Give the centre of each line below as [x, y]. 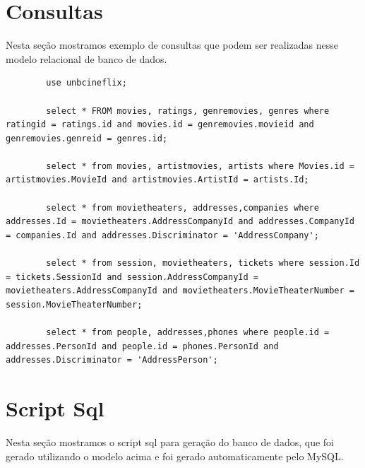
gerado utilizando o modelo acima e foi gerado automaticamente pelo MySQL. [175, 456]
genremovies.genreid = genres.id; [87, 138]
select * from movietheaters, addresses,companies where [182, 207]
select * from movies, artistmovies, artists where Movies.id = [200, 166]
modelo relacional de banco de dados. [86, 58]
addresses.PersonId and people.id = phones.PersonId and [142, 346]
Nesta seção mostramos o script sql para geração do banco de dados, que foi [170, 441]
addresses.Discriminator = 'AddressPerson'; [112, 360]
